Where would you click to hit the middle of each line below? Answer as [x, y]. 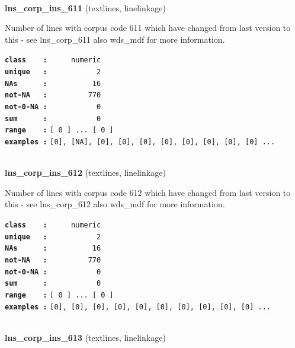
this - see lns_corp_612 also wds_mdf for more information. [115, 204]
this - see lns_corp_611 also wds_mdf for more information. [115, 39]
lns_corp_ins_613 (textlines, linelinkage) [85, 337]
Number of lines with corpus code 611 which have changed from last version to [148, 28]
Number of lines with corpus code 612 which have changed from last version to [148, 192]
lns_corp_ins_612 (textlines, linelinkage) [85, 173]
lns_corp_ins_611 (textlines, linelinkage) [85, 7]
